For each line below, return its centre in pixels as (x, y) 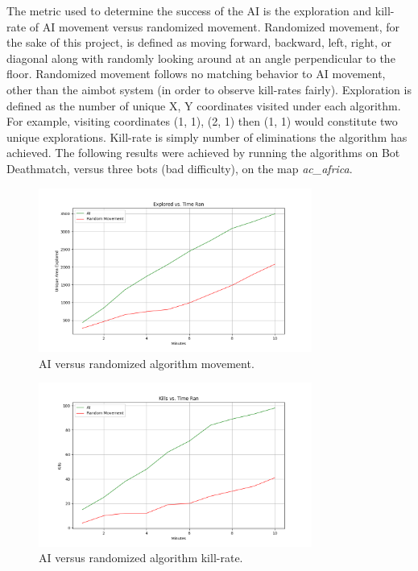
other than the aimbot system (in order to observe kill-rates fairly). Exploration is (209, 89)
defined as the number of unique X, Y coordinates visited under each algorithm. (204, 105)
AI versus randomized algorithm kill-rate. (141, 558)
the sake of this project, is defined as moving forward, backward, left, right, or (199, 42)
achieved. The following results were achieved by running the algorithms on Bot (203, 153)
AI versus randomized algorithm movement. (147, 363)
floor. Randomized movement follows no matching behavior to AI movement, (196, 74)
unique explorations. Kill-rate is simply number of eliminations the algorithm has (207, 137)
